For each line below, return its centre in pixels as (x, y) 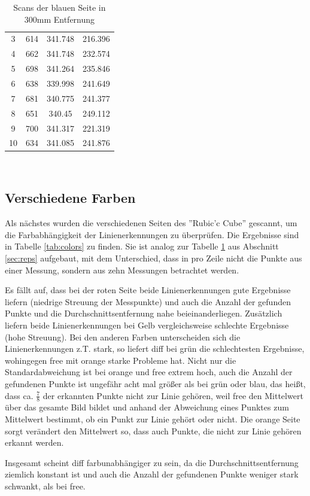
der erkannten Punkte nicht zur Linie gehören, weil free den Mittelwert (173, 395)
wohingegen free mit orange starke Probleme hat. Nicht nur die (121, 360)
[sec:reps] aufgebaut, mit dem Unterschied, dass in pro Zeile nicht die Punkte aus (154, 258)
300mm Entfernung (60, 19)
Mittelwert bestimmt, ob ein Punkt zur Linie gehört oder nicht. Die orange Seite (153, 419)
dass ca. (19, 395)
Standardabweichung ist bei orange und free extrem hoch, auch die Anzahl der (149, 372)
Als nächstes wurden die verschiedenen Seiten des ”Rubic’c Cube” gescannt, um (151, 223)
